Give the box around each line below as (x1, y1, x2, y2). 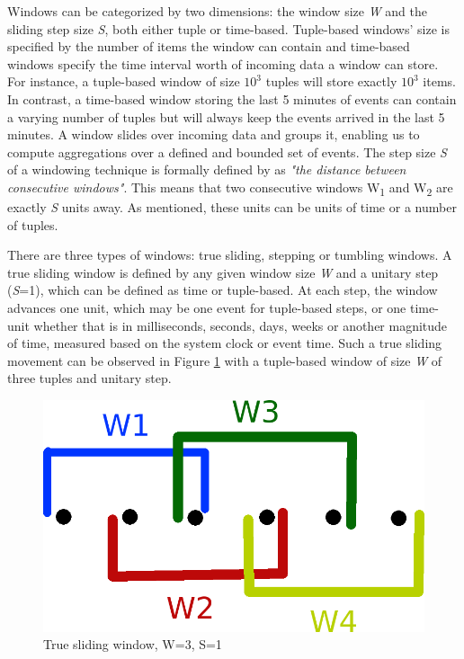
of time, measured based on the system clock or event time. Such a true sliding (7, 334, 442, 352)
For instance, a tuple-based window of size (7, 72, 240, 91)
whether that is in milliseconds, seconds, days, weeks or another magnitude (33, 316, 448, 334)
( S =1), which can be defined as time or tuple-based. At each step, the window (7, 281, 438, 299)
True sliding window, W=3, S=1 (43, 635, 222, 654)
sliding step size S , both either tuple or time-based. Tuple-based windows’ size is (7, 19, 450, 38)
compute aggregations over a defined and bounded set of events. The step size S (7, 142, 447, 161)
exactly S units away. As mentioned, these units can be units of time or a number (7, 198, 457, 217)
